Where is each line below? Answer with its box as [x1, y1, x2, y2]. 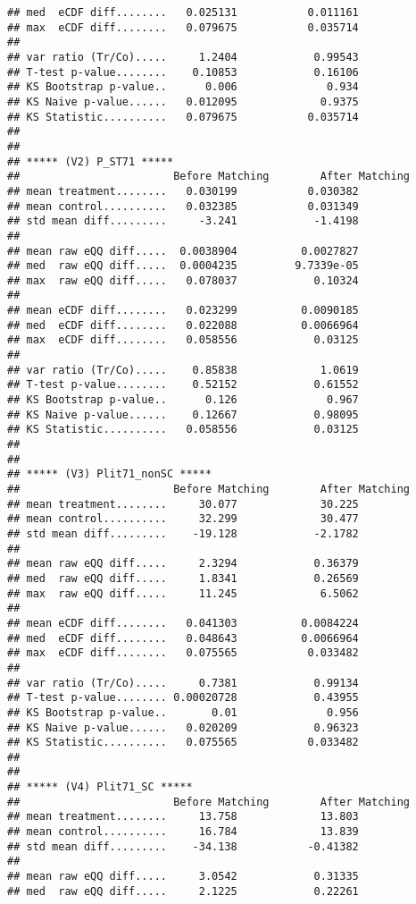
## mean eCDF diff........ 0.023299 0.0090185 [7, 304, 359, 317]
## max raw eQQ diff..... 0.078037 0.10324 [7, 274, 359, 287]
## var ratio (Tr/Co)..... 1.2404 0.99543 [7, 50, 359, 63]
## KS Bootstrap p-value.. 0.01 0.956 [7, 705, 359, 719]
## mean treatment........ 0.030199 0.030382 [7, 184, 359, 198]
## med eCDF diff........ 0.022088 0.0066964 [7, 318, 359, 332]
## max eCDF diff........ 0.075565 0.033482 [7, 646, 359, 660]
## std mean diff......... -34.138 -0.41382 [7, 840, 359, 853]
